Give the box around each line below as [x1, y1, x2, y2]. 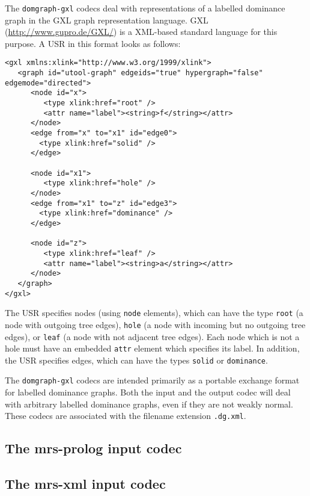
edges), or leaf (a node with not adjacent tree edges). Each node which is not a [5, 330, 300, 343]
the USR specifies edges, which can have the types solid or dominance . [5, 353, 268, 366]
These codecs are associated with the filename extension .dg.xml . [5, 409, 246, 422]
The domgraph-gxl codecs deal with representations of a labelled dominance [5, 2, 285, 14]
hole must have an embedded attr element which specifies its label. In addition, [5, 342, 300, 355]
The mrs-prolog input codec [5, 439, 182, 457]
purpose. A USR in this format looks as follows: [5, 37, 181, 49]
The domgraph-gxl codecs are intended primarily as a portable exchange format [5, 374, 300, 386]
